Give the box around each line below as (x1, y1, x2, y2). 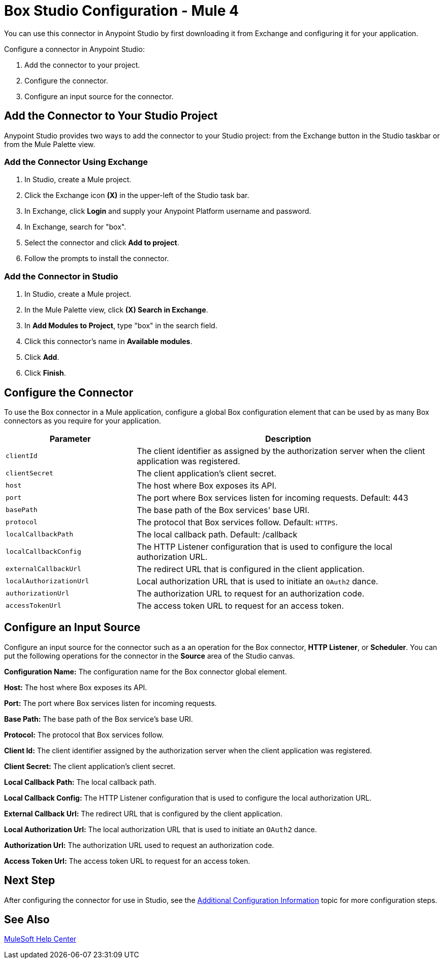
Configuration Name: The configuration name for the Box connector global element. (4, 667, 287, 676)
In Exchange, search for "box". (24, 222, 126, 232)
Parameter (49, 433, 91, 444)
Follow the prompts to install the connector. (24, 254, 169, 263)
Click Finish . (24, 369, 66, 378)
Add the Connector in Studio (4, 271, 118, 281)
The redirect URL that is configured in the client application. (137, 563, 365, 574)
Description (265, 433, 311, 444)
